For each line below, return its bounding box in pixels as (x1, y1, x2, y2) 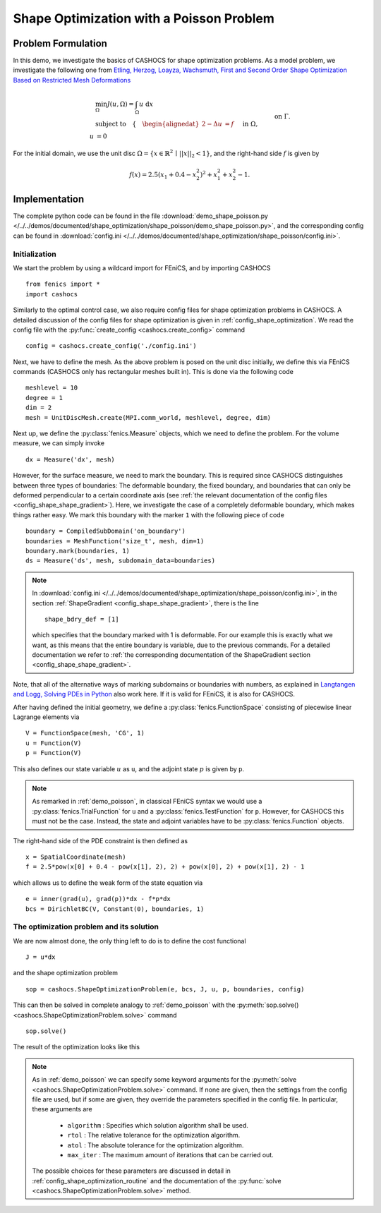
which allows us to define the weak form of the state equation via (13, 879, 203, 887)
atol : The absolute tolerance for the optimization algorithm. (67, 1140, 244, 1149)
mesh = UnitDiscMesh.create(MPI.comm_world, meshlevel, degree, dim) (25, 414, 272, 421)
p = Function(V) (25, 749, 82, 757)
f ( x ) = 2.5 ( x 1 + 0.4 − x (129, 170, 197, 180)
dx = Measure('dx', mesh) (25, 455, 116, 464)
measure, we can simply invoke (13, 439, 105, 447)
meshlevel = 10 (25, 384, 78, 392)
